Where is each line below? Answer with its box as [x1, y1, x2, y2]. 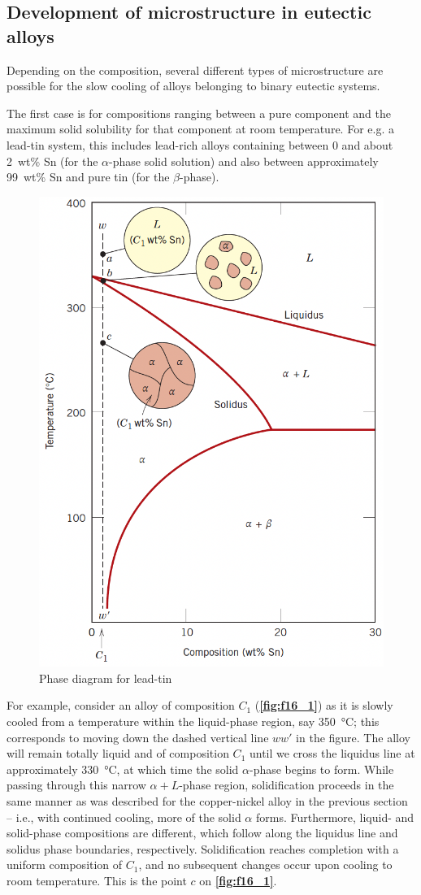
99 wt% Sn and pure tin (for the [7, 168, 170, 185]
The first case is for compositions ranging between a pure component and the [7, 104, 392, 121]
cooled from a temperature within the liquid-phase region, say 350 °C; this [7, 713, 380, 730]
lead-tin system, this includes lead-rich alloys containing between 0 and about [7, 136, 393, 153]
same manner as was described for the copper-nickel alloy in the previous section [7, 792, 408, 809]
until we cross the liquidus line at [249, 745, 415, 762]
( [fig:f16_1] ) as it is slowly [254, 697, 393, 714]
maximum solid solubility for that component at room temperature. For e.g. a [7, 120, 394, 137]
